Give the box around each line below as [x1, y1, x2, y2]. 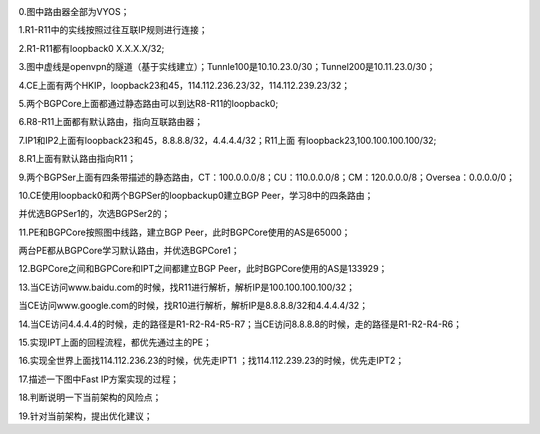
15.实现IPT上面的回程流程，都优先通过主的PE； [18, 336, 212, 349]
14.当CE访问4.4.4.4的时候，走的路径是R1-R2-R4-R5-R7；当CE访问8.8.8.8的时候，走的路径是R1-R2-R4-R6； [18, 318, 462, 330]
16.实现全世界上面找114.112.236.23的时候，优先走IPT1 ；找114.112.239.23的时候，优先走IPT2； [18, 355, 405, 367]
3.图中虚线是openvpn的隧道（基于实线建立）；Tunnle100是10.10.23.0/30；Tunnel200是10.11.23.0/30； [18, 61, 436, 73]
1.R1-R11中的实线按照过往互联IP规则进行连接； [18, 24, 208, 36]
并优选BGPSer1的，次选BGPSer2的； [18, 208, 171, 220]
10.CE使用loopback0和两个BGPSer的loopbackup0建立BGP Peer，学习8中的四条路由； [18, 189, 374, 201]
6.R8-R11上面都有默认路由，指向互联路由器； [18, 116, 204, 128]
